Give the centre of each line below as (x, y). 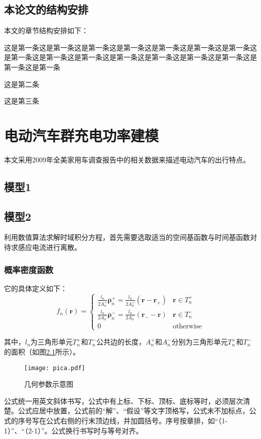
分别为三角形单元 (200, 342)
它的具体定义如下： (36, 288)
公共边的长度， (121, 342)
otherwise (187, 327)
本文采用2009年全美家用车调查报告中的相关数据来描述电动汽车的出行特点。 (127, 159)
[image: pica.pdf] (55, 368)
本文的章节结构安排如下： (46, 30)
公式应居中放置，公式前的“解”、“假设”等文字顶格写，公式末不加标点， (134, 411)
